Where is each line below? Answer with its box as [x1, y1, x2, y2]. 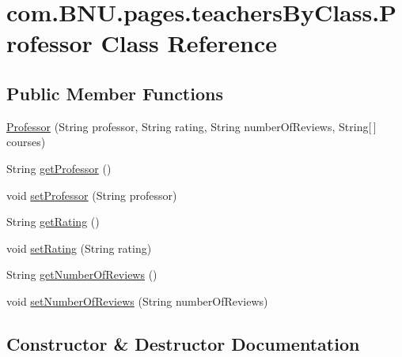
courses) [6, 133, 46, 150]
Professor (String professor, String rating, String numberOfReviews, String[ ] [6, 118, 377, 134]
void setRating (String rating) [6, 239, 152, 256]
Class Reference [100, 27, 277, 59]
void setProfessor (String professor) [6, 186, 177, 203]
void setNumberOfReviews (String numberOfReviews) [6, 292, 268, 309]
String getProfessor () [6, 160, 112, 176]
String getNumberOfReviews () [6, 266, 157, 283]
